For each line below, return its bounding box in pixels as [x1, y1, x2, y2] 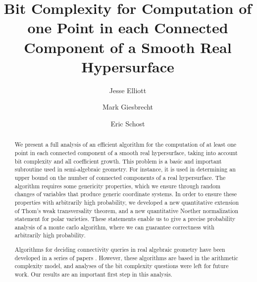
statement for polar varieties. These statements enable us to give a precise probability [14, 215, 236, 223]
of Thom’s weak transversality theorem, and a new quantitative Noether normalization [14, 206, 239, 215]
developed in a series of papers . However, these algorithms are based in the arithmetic [14, 253, 238, 262]
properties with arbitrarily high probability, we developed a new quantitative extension [14, 198, 239, 206]
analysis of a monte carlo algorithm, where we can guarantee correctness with [14, 223, 214, 231]
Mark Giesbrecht [102, 102, 154, 112]
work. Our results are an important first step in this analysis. [14, 270, 172, 278]
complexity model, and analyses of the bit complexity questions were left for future [14, 262, 229, 270]
